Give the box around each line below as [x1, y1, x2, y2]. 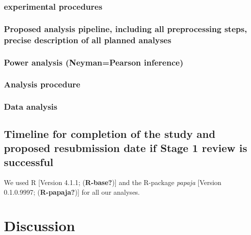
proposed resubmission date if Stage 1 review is [4, 140, 248, 155]
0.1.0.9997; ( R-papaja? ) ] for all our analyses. [4, 186, 140, 197]
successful [4, 154, 54, 169]
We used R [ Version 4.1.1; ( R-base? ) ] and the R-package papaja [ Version [4, 177, 221, 187]
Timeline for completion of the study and [4, 126, 216, 141]
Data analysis [4, 101, 58, 113]
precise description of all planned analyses [4, 34, 172, 46]
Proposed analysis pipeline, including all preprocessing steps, [4, 22, 247, 34]
